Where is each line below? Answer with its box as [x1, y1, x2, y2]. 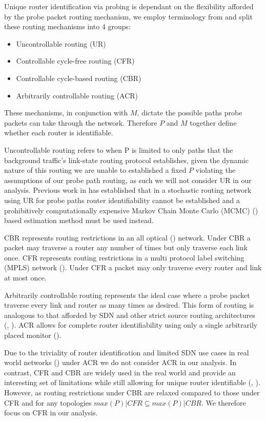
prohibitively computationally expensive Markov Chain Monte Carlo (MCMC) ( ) [4, 205, 258, 215]
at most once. [4, 272, 47, 283]
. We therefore [201, 397, 246, 408]
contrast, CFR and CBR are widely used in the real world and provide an [4, 367, 236, 377]
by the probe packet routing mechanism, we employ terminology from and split [4, 11, 253, 22]
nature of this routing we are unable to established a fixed [4, 165, 187, 175]
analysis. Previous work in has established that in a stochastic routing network [4, 185, 252, 195]
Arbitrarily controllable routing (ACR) [16, 90, 138, 101]
